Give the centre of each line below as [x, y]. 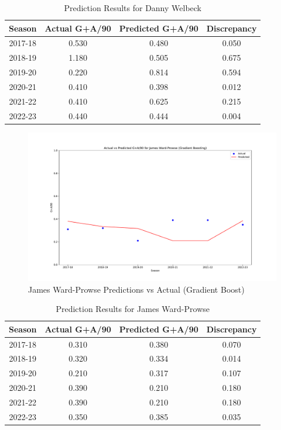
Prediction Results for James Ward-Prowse [133, 309]
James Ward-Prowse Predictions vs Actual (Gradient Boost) [136, 289]
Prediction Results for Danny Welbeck [133, 8]
